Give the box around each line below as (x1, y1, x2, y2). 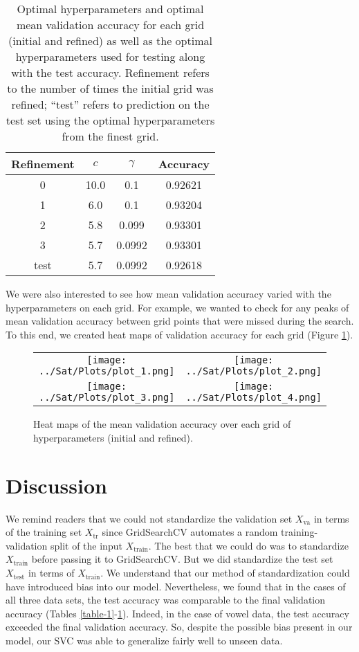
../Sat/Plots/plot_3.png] (39, 392, 175, 404)
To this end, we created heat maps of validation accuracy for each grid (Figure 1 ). (6, 327, 353, 341)
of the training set (6, 525, 82, 539)
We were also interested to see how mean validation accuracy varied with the (6, 287, 331, 300)
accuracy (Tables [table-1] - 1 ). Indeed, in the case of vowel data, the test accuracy (6, 606, 349, 620)
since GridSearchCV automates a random (102, 525, 278, 539)
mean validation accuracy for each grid (16, 17, 205, 33)
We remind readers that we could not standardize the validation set (6, 511, 293, 525)
